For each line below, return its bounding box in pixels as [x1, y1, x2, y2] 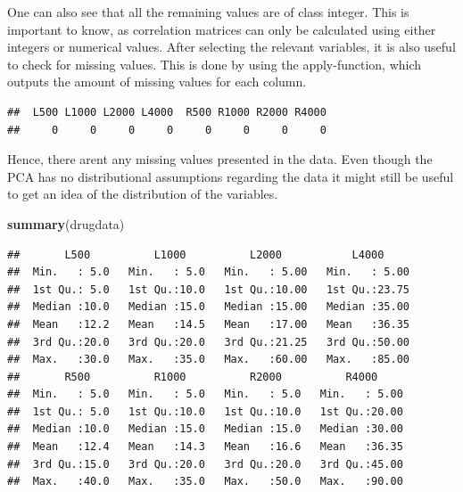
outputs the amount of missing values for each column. [7, 72, 307, 91]
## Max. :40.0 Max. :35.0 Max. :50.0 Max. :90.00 [7, 475, 403, 488]
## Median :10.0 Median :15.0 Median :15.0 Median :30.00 [7, 422, 403, 436]
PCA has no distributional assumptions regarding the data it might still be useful [7, 167, 454, 185]
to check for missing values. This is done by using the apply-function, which [7, 54, 422, 73]
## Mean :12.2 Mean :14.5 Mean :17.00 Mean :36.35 [7, 317, 410, 331]
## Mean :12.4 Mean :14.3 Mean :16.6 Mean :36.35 [7, 440, 403, 454]
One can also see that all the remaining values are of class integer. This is [7, 3, 409, 20]
